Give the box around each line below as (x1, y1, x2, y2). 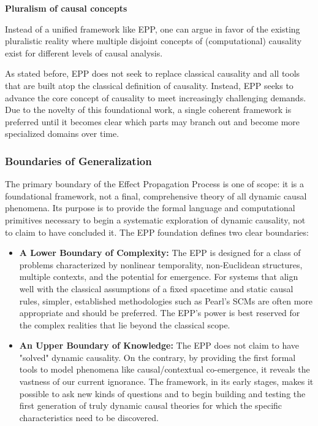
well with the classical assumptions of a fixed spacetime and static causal (19, 282, 293, 295)
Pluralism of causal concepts (5, 2, 127, 14)
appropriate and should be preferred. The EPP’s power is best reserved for (19, 306, 300, 319)
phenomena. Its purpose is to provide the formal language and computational (5, 201, 295, 214)
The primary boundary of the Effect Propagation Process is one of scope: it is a (5, 177, 305, 190)
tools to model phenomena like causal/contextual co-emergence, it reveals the (19, 363, 310, 376)
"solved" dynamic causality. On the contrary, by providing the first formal (19, 350, 296, 363)
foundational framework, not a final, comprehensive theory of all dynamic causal (5, 189, 307, 202)
